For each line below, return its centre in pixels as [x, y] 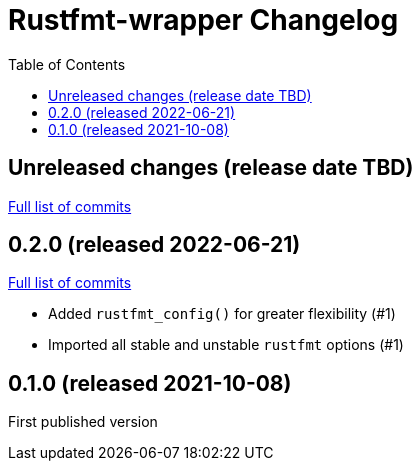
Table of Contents [67, 64]
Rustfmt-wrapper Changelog [203, 20]
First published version [83, 422]
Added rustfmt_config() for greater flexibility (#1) [222, 314]
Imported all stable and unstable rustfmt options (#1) [226, 345]
